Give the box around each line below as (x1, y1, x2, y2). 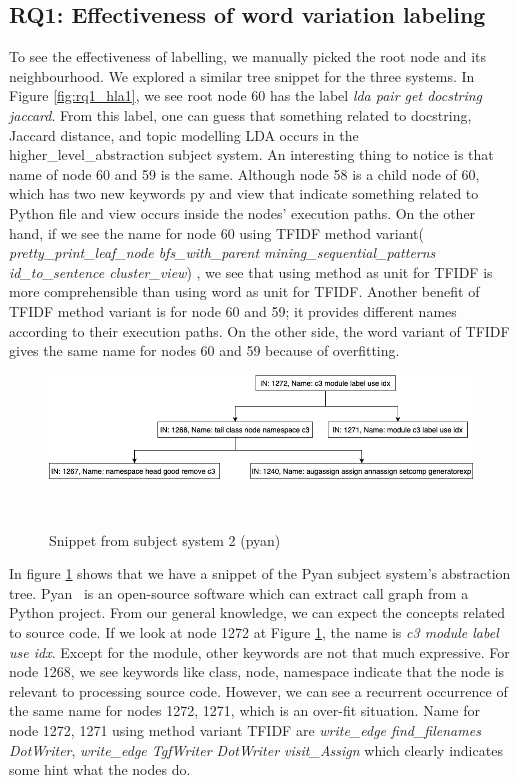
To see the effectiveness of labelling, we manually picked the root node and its (9, 46, 487, 67)
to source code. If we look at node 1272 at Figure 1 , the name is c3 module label (9, 622, 499, 643)
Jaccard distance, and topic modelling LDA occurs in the (9, 124, 359, 145)
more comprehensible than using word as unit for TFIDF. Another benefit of (9, 281, 480, 302)
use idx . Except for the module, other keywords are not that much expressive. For (9, 641, 510, 662)
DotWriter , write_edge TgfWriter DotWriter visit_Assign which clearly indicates (9, 739, 503, 760)
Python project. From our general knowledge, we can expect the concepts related (9, 602, 506, 623)
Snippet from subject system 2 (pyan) (49, 529, 281, 550)
